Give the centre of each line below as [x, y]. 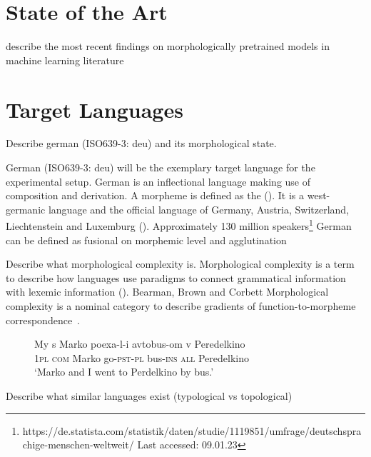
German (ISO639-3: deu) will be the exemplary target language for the [161, 167]
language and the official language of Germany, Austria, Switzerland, [199, 209]
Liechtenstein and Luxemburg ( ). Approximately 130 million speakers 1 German [179, 225]
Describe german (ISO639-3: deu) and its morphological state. [141, 143]
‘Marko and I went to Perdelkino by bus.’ [124, 372]
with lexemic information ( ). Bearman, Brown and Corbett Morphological [167, 292]
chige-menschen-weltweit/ [78, 445]
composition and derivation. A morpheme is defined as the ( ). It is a [155, 195]
